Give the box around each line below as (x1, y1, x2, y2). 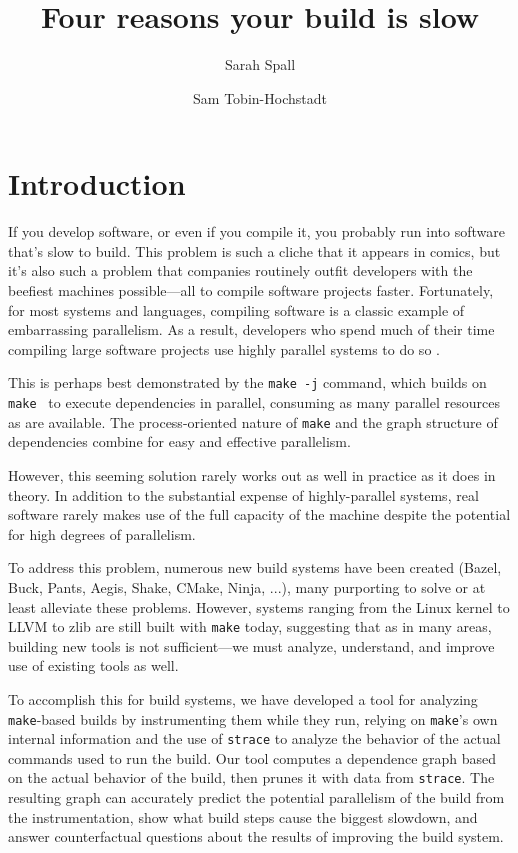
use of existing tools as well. (8, 655, 179, 676)
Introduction (8, 163, 186, 204)
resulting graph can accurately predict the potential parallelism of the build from (8, 787, 505, 808)
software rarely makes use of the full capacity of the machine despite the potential (8, 504, 511, 525)
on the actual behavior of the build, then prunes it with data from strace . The (8, 767, 495, 788)
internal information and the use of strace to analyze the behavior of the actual (8, 728, 501, 749)
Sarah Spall (224, 54, 296, 75)
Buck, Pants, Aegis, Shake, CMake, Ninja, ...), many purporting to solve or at (8, 576, 486, 597)
